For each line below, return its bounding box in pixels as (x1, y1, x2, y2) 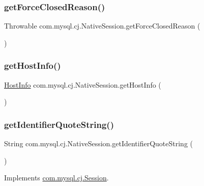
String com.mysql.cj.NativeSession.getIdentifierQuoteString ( (4, 138, 193, 149)
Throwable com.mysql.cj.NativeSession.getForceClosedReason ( (4, 20, 200, 31)
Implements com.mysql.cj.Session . (4, 172, 109, 183)
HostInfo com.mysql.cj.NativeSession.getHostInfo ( (4, 79, 161, 90)
